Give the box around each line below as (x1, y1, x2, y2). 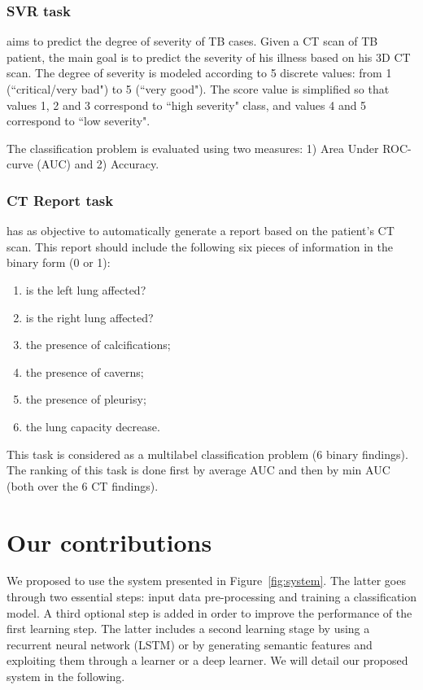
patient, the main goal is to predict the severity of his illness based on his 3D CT (7, 48, 411, 65)
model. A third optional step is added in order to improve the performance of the (7, 604, 412, 621)
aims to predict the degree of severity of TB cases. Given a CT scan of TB (7, 33, 378, 50)
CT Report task (7, 190, 114, 210)
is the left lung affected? (25, 281, 146, 298)
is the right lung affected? (25, 308, 154, 325)
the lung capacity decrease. (25, 417, 160, 435)
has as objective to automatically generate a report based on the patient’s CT (7, 222, 395, 239)
